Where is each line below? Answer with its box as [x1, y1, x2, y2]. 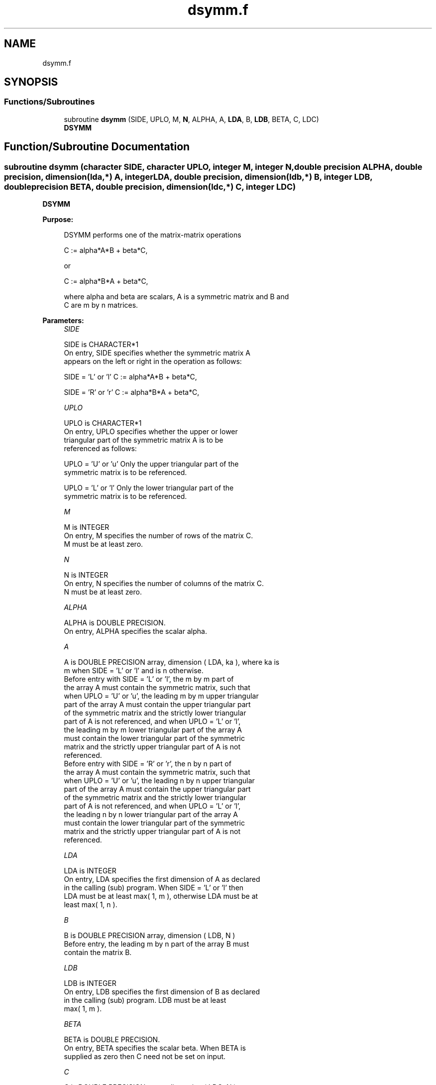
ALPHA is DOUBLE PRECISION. [64, 618, 166, 627]
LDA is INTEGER [64, 866, 116, 875]
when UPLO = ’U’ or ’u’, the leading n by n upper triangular [64, 776, 255, 785]
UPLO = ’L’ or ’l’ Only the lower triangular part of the [64, 483, 234, 492]
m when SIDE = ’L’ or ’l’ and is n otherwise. [64, 666, 204, 675]
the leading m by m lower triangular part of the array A [64, 725, 242, 734]
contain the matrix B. [64, 948, 132, 957]
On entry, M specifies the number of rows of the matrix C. [64, 531, 253, 540]
